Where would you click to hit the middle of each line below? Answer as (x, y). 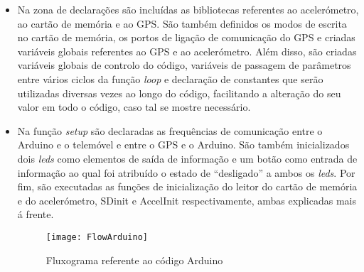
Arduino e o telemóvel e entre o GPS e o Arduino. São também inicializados (183, 145)
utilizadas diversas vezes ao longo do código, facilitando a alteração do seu (179, 93)
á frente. (36, 214)
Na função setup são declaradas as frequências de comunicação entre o (170, 130)
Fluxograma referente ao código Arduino (134, 260)
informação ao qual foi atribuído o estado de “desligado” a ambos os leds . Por (186, 172)
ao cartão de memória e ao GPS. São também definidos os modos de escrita (182, 23)
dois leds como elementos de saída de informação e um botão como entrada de (187, 158)
